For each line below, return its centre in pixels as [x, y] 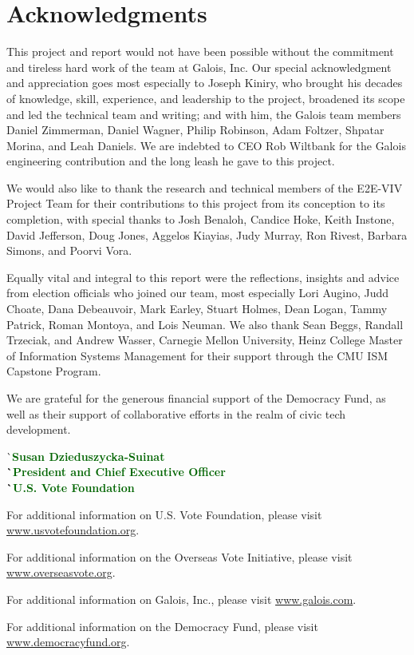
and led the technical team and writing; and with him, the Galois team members [204, 114]
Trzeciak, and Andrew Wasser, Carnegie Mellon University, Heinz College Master [205, 340]
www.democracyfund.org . [68, 642]
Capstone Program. [54, 371]
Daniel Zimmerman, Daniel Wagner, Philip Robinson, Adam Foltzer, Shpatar [195, 130]
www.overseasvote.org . [61, 572]
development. [39, 429]
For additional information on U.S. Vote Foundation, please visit [164, 514]
